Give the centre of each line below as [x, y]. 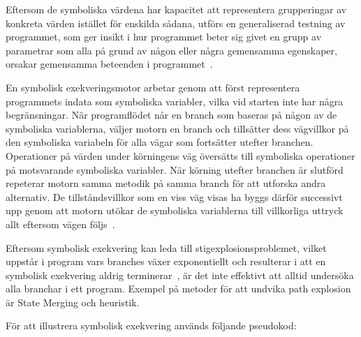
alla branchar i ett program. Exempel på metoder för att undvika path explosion [178, 289]
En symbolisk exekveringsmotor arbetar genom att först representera [153, 87]
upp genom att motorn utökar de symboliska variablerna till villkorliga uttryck [175, 210]
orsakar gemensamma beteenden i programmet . [109, 64]
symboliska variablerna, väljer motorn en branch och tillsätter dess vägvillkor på [177, 128]
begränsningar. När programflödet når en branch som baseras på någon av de [171, 115]
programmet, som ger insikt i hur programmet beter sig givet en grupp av [164, 37]
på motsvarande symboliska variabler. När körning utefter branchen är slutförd [175, 169]
